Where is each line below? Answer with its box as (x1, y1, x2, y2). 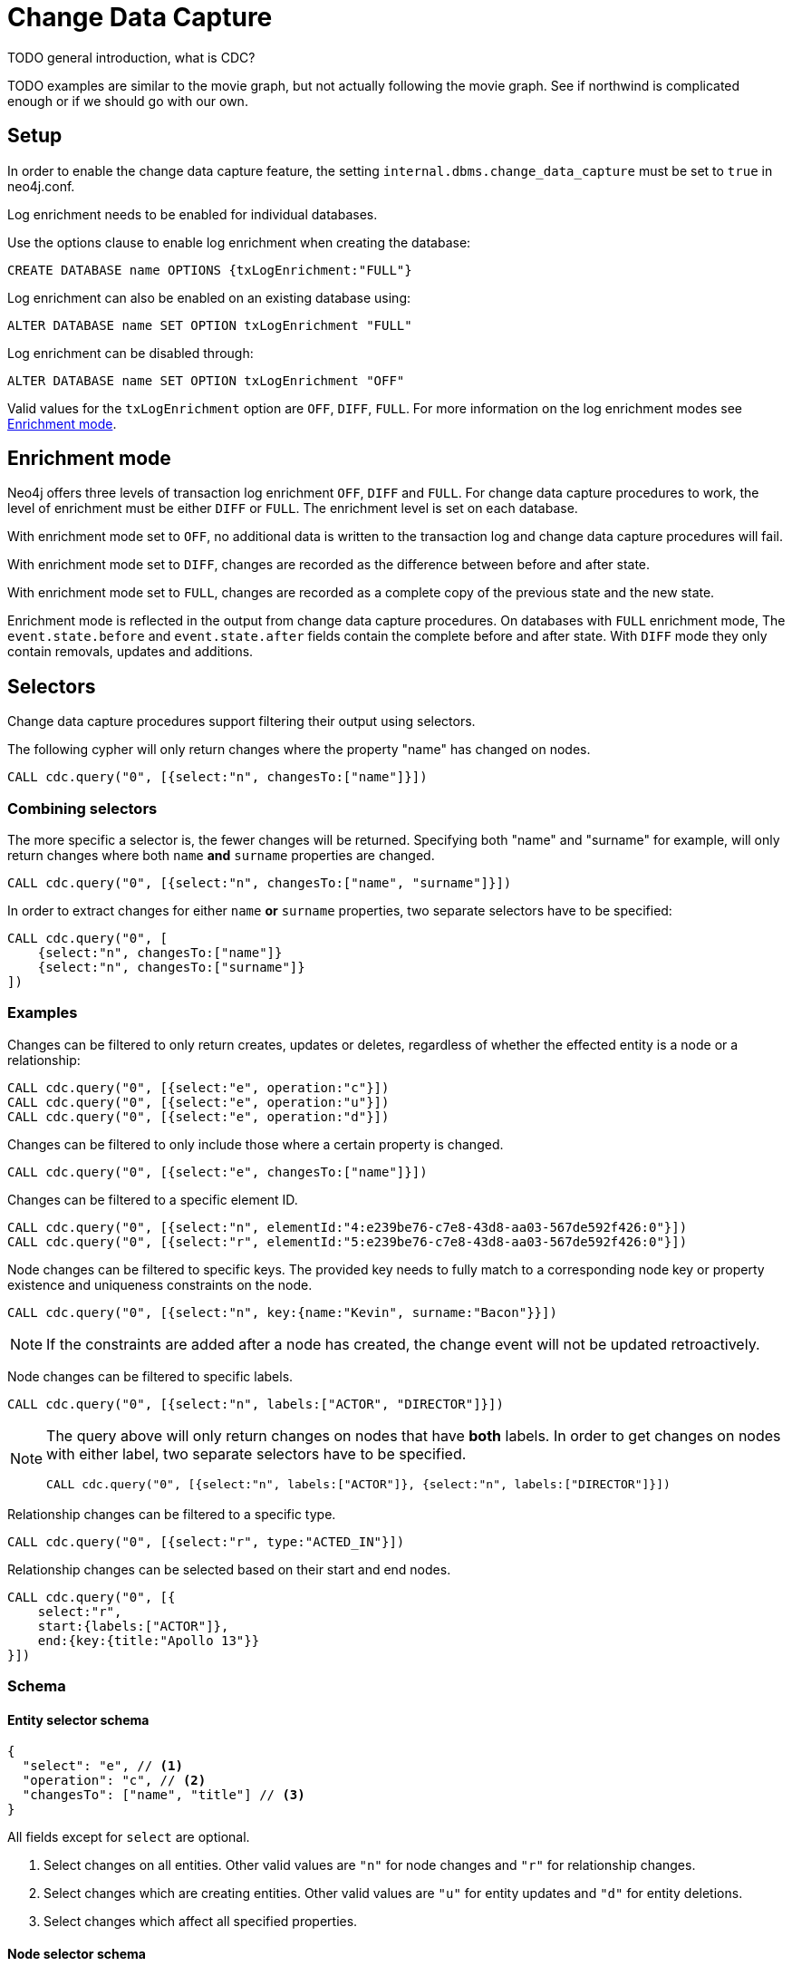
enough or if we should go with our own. (7, 92, 248, 109)
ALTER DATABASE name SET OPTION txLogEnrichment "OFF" (7, 373, 405, 388)
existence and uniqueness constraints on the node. (7, 1276, 313, 1293)
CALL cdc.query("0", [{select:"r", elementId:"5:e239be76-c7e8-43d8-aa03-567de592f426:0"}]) (7, 1234, 688, 1249)
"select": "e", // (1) (22, 1758, 183, 1774)
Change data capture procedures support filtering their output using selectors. (7, 713, 476, 730)
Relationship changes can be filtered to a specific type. (7, 1506, 336, 1522)
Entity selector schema (7, 1711, 150, 1728)
